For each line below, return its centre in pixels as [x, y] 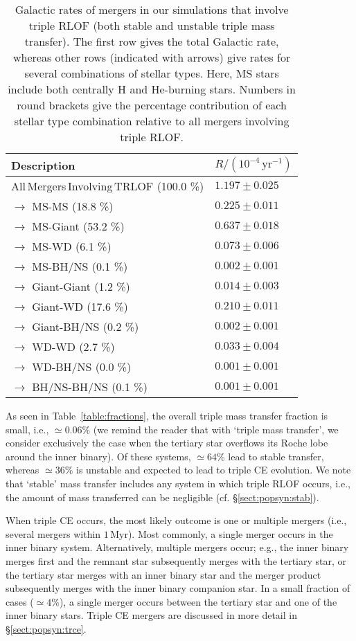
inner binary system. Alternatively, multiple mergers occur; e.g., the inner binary [177, 547]
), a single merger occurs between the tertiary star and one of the [198, 601]
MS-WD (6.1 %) [72, 246]
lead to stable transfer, [276, 456]
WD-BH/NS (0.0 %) [82, 367]
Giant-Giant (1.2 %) [81, 286]
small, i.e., [27, 429]
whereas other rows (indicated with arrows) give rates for [152, 57]
